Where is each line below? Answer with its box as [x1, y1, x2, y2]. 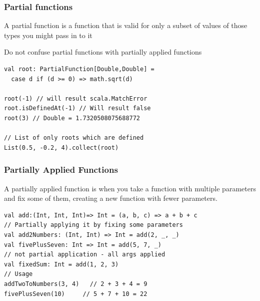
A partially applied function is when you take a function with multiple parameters [4, 183, 256, 193]
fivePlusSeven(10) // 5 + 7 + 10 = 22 [4, 290, 147, 297]
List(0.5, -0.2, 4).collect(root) [4, 144, 119, 151]
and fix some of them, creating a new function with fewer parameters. [4, 193, 217, 203]
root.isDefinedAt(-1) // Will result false [4, 105, 151, 112]
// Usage [4, 270, 33, 278]
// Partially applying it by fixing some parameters [4, 221, 183, 229]
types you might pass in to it [4, 30, 92, 40]
